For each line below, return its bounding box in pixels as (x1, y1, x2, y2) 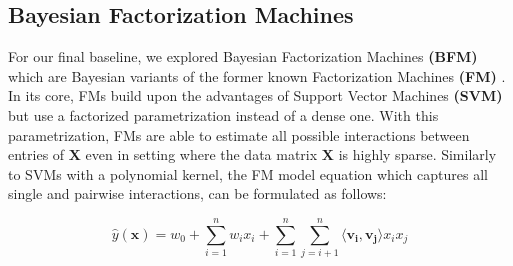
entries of (8, 144, 65, 165)
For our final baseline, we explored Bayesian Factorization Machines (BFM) (8, 46, 478, 67)
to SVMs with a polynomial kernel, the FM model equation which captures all (8, 163, 488, 184)
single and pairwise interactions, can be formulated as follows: (8, 183, 387, 204)
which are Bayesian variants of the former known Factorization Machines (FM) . (8, 65, 506, 86)
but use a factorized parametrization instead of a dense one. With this (8, 104, 439, 125)
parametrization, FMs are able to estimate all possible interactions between (8, 124, 470, 145)
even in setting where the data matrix (85, 144, 318, 165)
